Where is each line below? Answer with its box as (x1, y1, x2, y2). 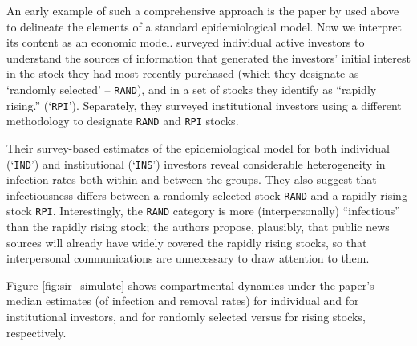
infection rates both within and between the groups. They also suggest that (6, 171, 377, 188)
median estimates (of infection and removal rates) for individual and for (6, 292, 359, 309)
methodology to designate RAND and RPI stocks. (6, 112, 239, 129)
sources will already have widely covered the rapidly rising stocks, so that (6, 234, 367, 250)
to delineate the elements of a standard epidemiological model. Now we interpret (6, 18, 402, 35)
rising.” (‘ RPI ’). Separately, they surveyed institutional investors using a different (6, 96, 402, 113)
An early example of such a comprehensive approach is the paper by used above (6, 2, 399, 18)
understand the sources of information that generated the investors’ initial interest (6, 49, 411, 66)
